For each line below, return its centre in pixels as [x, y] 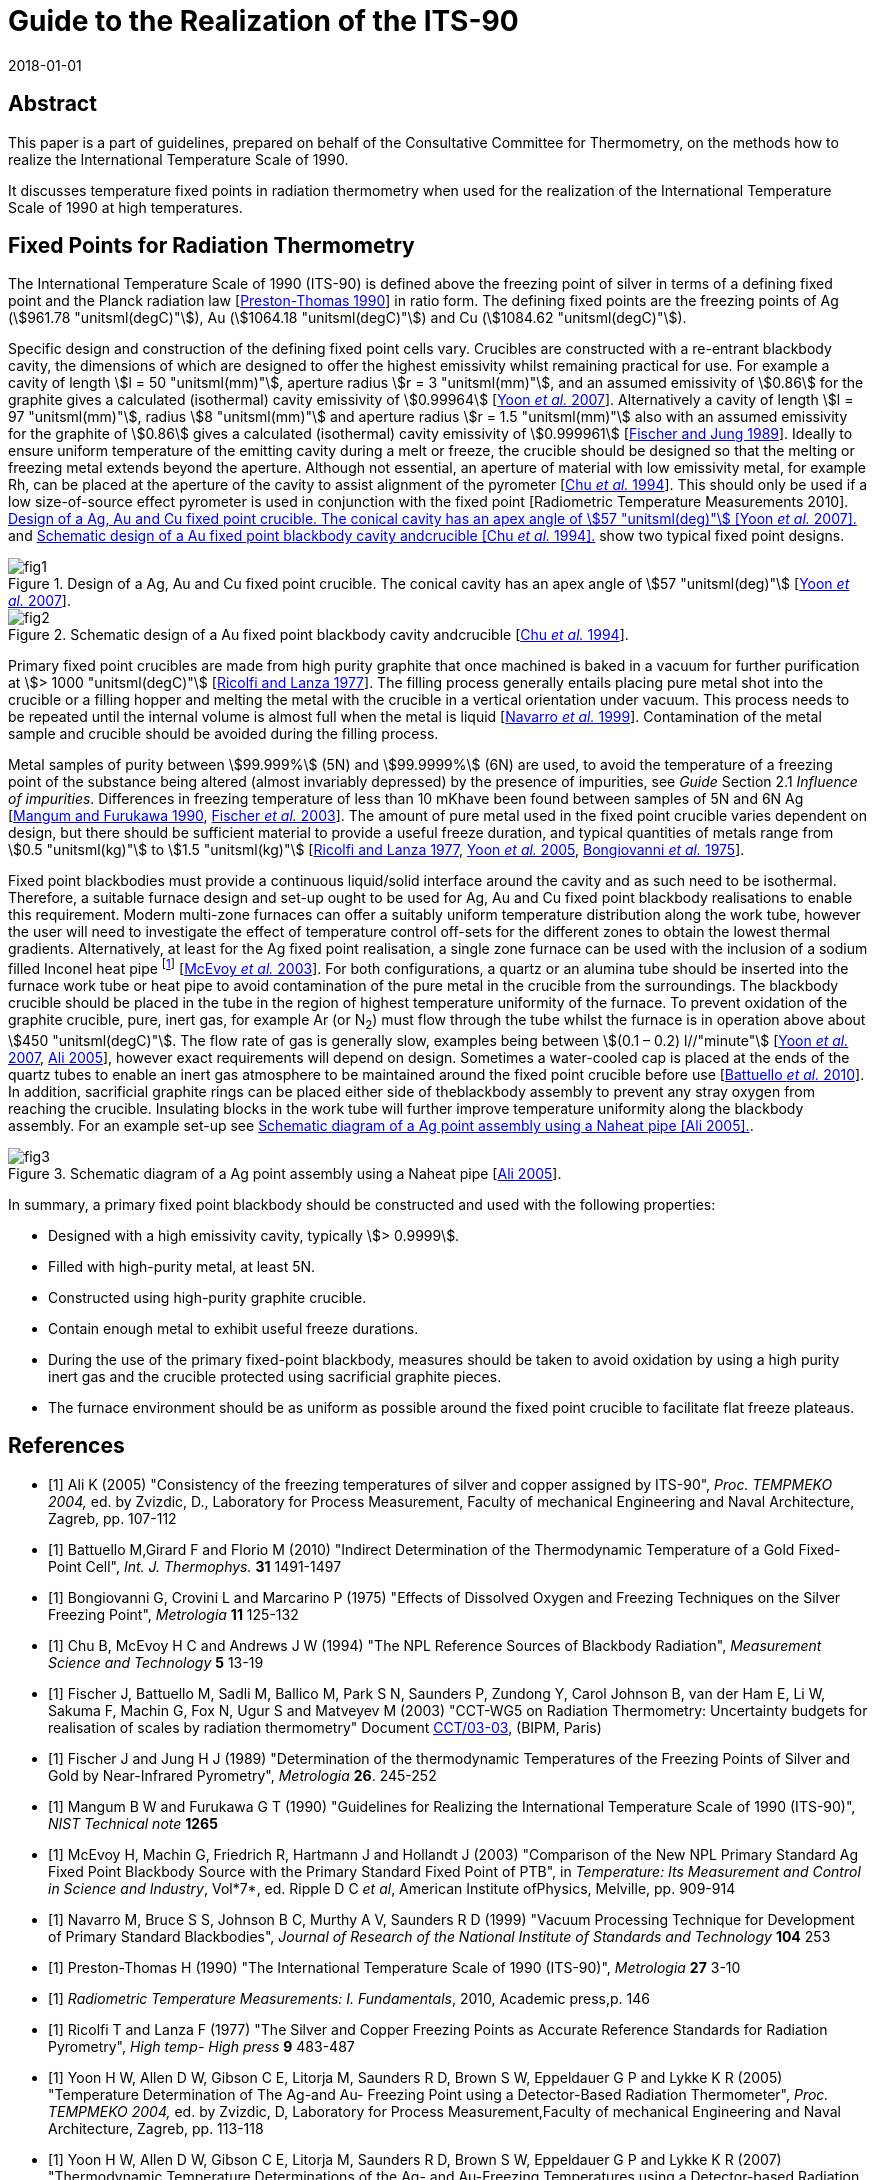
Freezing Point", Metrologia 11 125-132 [173, 1614]
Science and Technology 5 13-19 [156, 1662]
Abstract [52, 104]
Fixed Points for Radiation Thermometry [211, 246]
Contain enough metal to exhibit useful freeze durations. [233, 1328]
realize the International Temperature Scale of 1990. [178, 159]
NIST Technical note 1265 [133, 1823]
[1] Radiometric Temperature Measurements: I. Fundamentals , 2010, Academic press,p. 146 [349, 1998]
